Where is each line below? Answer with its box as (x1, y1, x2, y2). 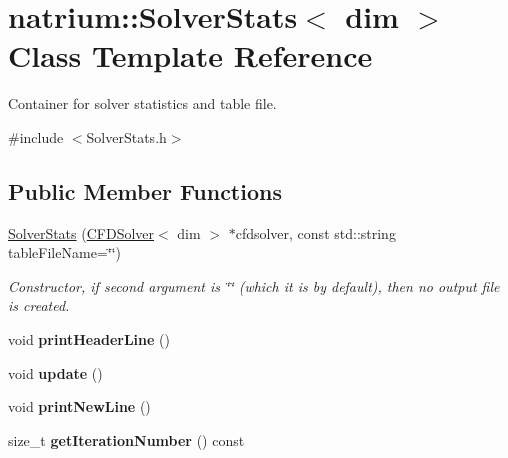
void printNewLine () (8, 396, 151, 417)
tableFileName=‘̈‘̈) (8, 242, 121, 263)
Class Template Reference (8, 35, 373, 76)
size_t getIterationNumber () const (8, 429, 245, 450)
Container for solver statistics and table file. (8, 93, 277, 114)
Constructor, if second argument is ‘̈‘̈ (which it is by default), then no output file (8, 275, 500, 296)
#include (8, 126, 64, 147)
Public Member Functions (8, 175, 282, 206)
